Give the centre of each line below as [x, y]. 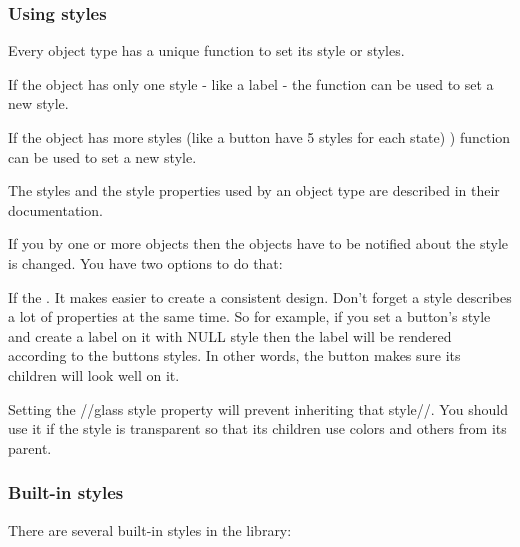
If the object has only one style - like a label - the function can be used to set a [251, 83]
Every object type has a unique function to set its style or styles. [206, 50]
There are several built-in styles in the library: [150, 529]
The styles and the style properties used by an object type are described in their [254, 190]
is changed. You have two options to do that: [145, 262]
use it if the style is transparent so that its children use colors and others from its [257, 428]
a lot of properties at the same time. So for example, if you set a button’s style [249, 316]
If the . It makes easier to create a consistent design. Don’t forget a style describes [260, 296]
